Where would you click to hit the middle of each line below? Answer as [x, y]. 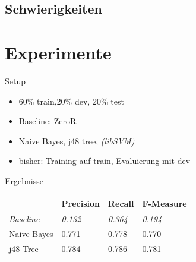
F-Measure [165, 203]
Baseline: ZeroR [48, 121]
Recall [121, 203]
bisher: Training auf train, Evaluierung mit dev [105, 161]
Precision [80, 203]
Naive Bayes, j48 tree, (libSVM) [77, 141]
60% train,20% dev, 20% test [71, 101]
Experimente [58, 52]
